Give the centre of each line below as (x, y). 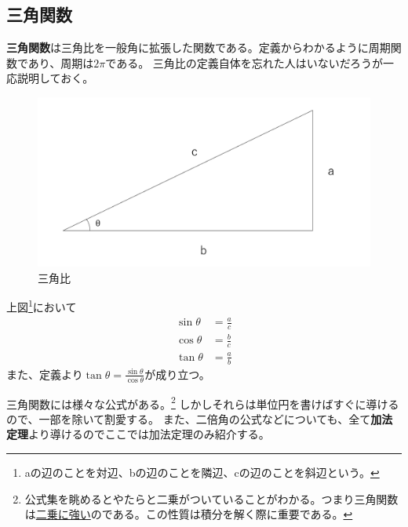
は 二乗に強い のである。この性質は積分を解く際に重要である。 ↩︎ (189, 514)
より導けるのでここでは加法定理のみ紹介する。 (149, 434)
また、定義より (45, 374)
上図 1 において (42, 305)
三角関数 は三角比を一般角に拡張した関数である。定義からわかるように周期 (199, 47)
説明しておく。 (55, 78)
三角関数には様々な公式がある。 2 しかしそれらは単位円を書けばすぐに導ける (203, 402)
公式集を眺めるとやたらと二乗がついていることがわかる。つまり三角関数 (211, 498)
